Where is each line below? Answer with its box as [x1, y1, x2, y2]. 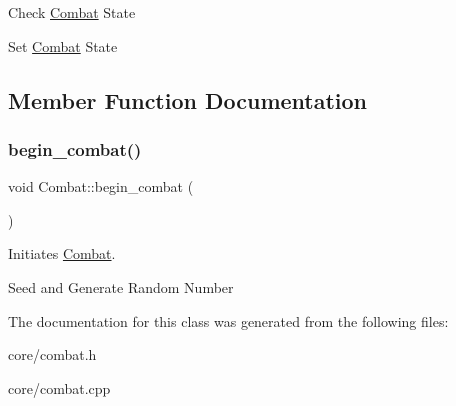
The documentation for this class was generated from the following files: [8, 310, 449, 331]
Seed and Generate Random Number [8, 276, 234, 297]
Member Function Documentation [8, 84, 368, 115]
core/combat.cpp [8, 377, 111, 398]
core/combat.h [8, 344, 97, 365]
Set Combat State [8, 35, 118, 56]
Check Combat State [8, 2, 136, 22]
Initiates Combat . [8, 243, 116, 264]
